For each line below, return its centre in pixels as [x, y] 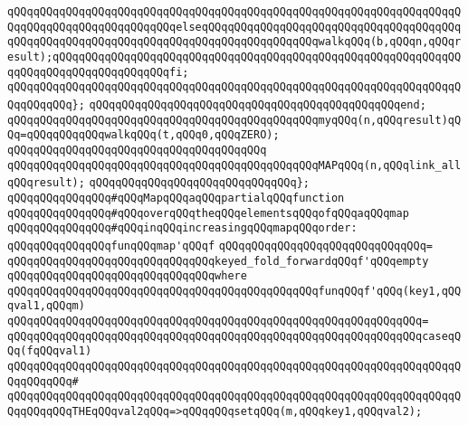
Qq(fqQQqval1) [50, 351]
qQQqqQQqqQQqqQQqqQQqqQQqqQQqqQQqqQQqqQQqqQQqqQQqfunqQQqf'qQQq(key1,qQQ [234, 291]
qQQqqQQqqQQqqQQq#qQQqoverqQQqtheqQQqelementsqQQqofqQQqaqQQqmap [208, 213]
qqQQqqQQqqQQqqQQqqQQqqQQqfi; [98, 72]
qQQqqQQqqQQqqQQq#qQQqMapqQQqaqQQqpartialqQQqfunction [176, 198]
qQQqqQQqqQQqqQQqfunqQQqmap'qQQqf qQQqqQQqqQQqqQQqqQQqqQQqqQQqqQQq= [220, 246]
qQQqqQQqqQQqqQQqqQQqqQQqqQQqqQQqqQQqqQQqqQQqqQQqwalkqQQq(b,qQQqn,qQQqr [234, 42]
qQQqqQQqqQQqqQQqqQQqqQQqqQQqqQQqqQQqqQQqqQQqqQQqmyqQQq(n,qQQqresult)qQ [234, 120]
